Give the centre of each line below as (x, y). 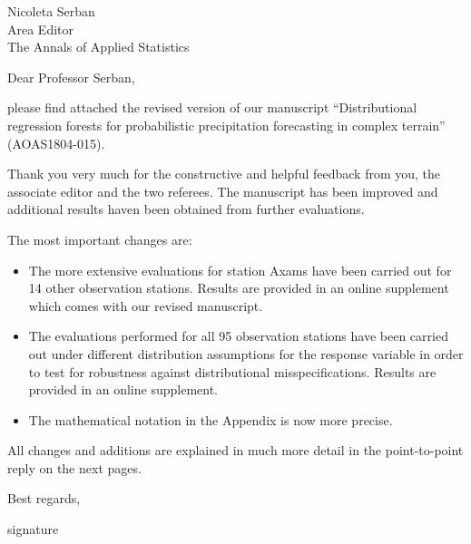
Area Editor (41, 29)
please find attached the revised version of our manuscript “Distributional (212, 107)
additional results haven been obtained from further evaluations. (186, 209)
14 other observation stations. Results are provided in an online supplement (239, 288)
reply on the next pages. (74, 467)
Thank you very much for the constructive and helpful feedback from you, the (224, 174)
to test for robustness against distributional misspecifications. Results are (232, 371)
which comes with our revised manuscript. (146, 305)
